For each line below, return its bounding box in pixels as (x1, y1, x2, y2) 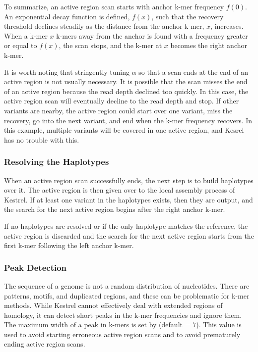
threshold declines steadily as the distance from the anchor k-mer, (4, 21, 204, 31)
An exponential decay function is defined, (4, 11, 130, 21)
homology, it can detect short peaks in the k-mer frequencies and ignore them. (4, 309, 242, 320)
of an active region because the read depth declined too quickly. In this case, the (4, 86, 249, 96)
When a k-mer (4, 30, 48, 41)
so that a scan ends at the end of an (138, 66, 249, 77)
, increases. (210, 21, 244, 31)
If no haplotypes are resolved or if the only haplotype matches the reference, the (4, 220, 248, 231)
